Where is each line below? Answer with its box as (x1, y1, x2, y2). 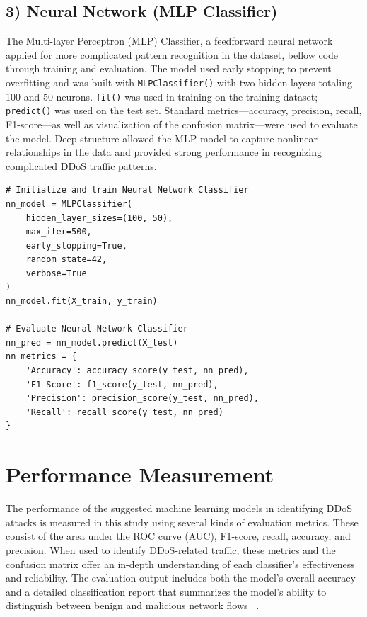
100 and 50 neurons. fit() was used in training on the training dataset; (6, 89, 318, 103)
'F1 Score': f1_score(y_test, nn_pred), (25, 379, 219, 390)
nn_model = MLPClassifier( (6, 198, 132, 209)
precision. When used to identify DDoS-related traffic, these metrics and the (6, 542, 336, 557)
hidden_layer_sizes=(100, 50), (25, 213, 173, 223)
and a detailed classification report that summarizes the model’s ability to (6, 584, 327, 599)
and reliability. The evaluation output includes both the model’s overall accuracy (6, 570, 356, 585)
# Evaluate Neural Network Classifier (6, 324, 188, 334)
